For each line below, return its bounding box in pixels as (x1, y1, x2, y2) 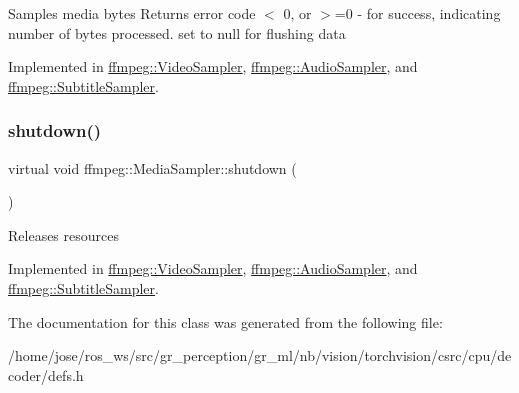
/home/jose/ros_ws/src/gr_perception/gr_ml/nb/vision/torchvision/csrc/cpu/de (8, 345, 512, 366)
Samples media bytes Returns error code (8, 3, 256, 23)
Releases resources (8, 224, 119, 245)
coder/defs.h (8, 364, 84, 385)
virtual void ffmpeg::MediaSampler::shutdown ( (8, 157, 297, 178)
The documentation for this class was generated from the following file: (8, 311, 443, 332)
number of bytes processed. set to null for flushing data (8, 22, 346, 43)
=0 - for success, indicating (334, 3, 501, 23)
